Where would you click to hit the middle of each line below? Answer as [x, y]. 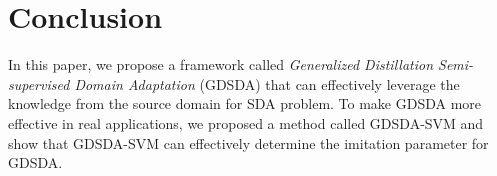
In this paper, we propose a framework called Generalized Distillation [221, 64]
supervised [39, 83]
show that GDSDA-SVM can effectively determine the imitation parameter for [248, 142]
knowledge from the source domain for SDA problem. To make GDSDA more [245, 103]
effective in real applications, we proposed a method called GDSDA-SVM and [246, 122]
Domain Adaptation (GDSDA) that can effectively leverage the [267, 83]
